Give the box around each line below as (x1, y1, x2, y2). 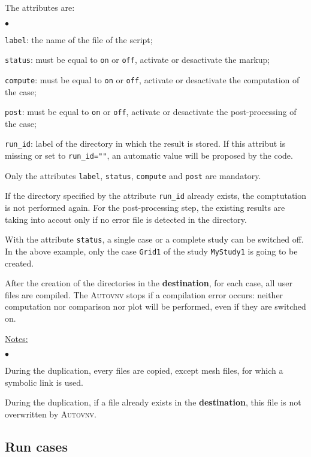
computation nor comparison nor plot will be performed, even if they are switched (5, 300, 306, 313)
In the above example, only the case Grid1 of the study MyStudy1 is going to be (5, 244, 298, 257)
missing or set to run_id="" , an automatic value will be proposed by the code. (5, 149, 293, 162)
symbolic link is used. (5, 376, 83, 388)
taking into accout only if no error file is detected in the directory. (5, 213, 247, 225)
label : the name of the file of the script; (5, 33, 153, 46)
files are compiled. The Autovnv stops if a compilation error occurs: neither (5, 288, 283, 301)
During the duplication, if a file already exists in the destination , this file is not (5, 396, 301, 408)
